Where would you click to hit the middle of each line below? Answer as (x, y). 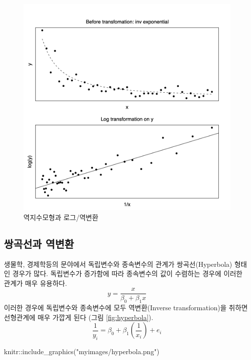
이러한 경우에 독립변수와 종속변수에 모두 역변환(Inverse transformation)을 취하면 (126, 308)
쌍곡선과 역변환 (39, 243)
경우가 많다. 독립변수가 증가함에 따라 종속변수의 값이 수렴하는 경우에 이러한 (127, 273)
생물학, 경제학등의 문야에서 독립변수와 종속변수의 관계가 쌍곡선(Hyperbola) (118, 264)
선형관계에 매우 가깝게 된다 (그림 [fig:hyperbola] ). (79, 317)
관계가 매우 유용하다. (36, 283)
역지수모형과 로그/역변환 (61, 217)
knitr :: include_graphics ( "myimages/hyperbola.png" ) (82, 351)
